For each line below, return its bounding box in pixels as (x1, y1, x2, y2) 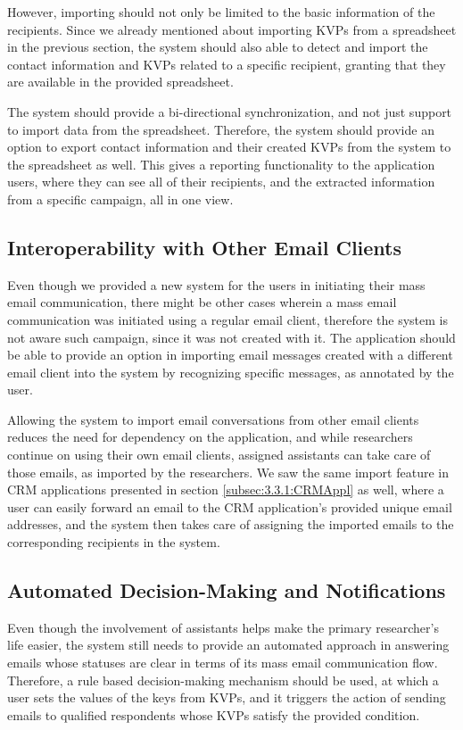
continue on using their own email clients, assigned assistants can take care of (7, 445, 431, 464)
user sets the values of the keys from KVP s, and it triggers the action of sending (7, 688, 446, 707)
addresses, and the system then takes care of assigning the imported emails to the (7, 515, 454, 534)
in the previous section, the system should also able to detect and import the (7, 37, 428, 56)
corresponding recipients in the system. (7, 533, 220, 552)
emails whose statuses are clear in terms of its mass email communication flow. (7, 653, 438, 672)
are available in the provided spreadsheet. (7, 72, 234, 91)
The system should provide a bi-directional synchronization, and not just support (7, 102, 452, 120)
